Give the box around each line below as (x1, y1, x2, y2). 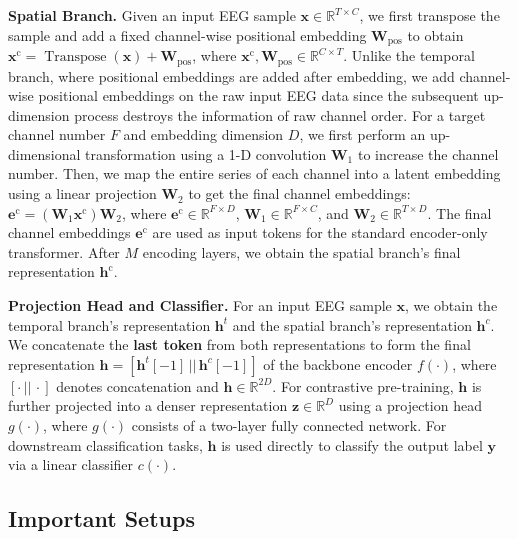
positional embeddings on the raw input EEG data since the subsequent (38, 85, 479, 106)
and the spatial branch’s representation (232, 314, 472, 335)
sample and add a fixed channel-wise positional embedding (8, 24, 367, 45)
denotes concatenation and (56, 375, 219, 396)
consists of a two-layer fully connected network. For (131, 415, 447, 435)
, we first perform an (299, 124, 426, 145)
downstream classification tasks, (8, 434, 203, 455)
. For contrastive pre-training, (272, 375, 454, 396)
